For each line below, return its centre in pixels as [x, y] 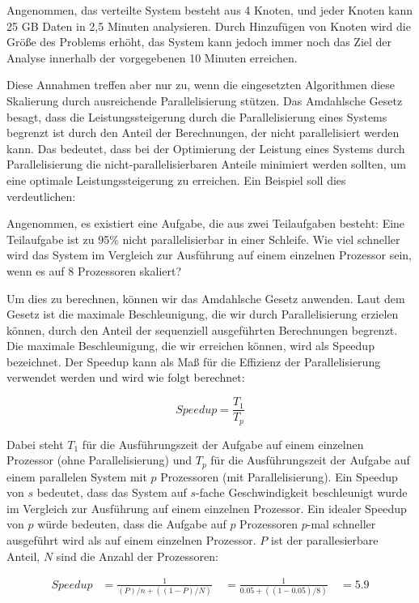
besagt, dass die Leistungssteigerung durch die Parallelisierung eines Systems [197, 116]
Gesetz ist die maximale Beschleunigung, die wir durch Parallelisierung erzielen [203, 314]
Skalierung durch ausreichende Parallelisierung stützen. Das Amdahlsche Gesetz [205, 100]
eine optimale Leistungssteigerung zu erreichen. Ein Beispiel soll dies [176, 180]
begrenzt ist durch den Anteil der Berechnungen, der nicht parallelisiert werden [203, 133]
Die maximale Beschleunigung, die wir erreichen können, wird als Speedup [190, 346]
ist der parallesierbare [324, 540]
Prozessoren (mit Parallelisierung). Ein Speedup [279, 476]
